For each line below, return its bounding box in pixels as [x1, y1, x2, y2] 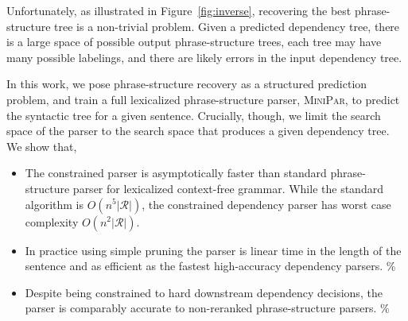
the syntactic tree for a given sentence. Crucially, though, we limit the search [6, 106, 381, 123]
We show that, [6, 137, 77, 154]
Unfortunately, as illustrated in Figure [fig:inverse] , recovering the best [6, 2, 352, 18]
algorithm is [25, 195, 84, 212]
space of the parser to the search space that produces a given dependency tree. [6, 122, 390, 139]
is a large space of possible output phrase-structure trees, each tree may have [6, 33, 382, 50]
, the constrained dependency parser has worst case [142, 195, 391, 212]
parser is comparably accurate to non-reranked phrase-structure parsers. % [25, 300, 390, 316]
